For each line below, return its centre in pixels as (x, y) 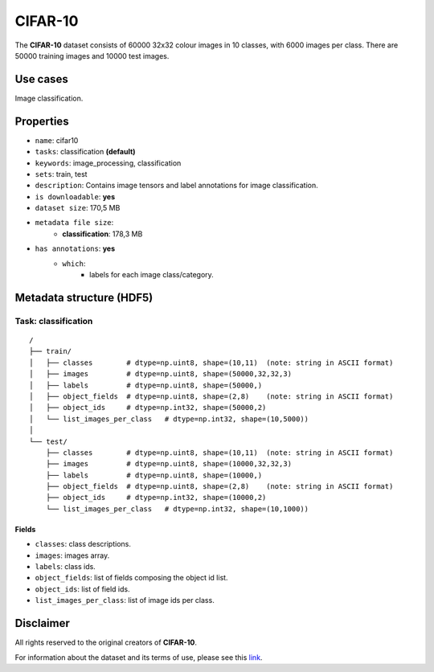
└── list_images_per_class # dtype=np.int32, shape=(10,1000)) (177, 509)
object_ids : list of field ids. (82, 589)
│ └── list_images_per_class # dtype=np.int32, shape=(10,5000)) (169, 419)
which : (74, 263)
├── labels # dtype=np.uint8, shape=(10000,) (154, 475)
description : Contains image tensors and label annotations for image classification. (177, 186)
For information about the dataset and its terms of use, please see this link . (139, 657)
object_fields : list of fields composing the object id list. (131, 578)
